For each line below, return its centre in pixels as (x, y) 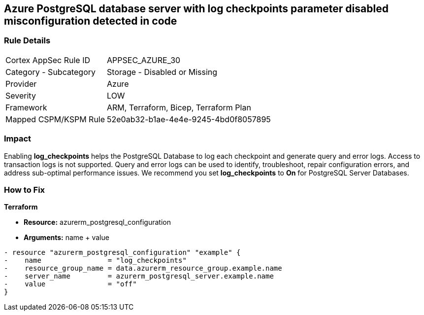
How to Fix (25, 190)
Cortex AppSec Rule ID (48, 60)
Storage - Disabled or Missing (162, 72)
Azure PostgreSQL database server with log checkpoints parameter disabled (196, 9)
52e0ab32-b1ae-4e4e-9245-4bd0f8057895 (189, 119)
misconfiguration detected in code (91, 21)
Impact (18, 139)
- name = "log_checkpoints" (95, 261)
